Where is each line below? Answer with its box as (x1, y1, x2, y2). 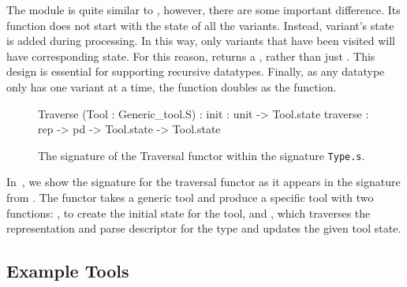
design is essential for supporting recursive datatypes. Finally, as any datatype (6, 63, 385, 80)
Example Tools (6, 259, 129, 283)
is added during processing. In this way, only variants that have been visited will (6, 32, 395, 49)
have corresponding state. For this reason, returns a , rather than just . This (6, 47, 375, 64)
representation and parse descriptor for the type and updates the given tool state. (6, 220, 401, 237)
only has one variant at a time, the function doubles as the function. (6, 78, 337, 95)
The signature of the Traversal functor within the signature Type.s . (38, 147, 365, 163)
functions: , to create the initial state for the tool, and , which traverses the (6, 204, 371, 221)
